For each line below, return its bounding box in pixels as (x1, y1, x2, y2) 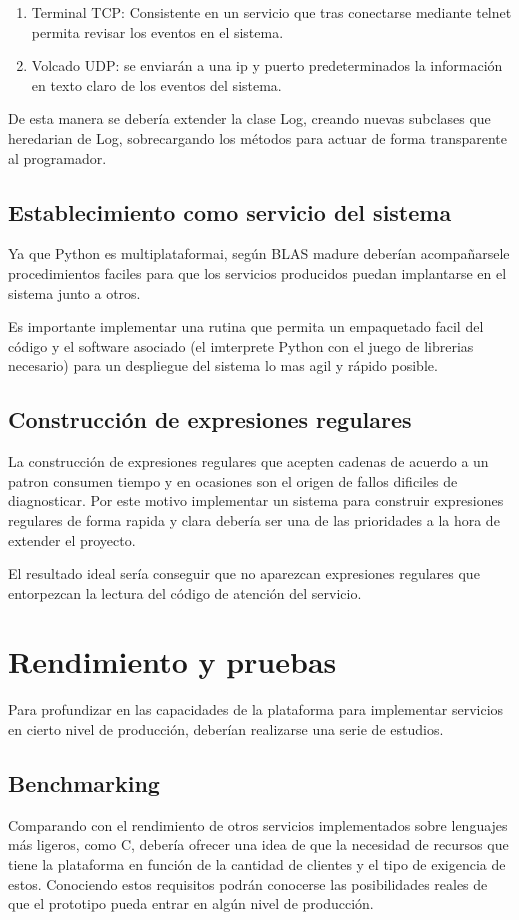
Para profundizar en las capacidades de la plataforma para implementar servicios (8, 699, 504, 720)
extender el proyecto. (8, 529, 136, 550)
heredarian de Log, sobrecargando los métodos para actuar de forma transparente (8, 127, 508, 148)
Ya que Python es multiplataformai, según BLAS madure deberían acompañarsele (8, 243, 510, 264)
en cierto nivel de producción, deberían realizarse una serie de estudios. (8, 719, 444, 739)
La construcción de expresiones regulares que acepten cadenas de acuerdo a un (8, 451, 489, 472)
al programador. (8, 147, 107, 168)
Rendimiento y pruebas (8, 641, 337, 682)
